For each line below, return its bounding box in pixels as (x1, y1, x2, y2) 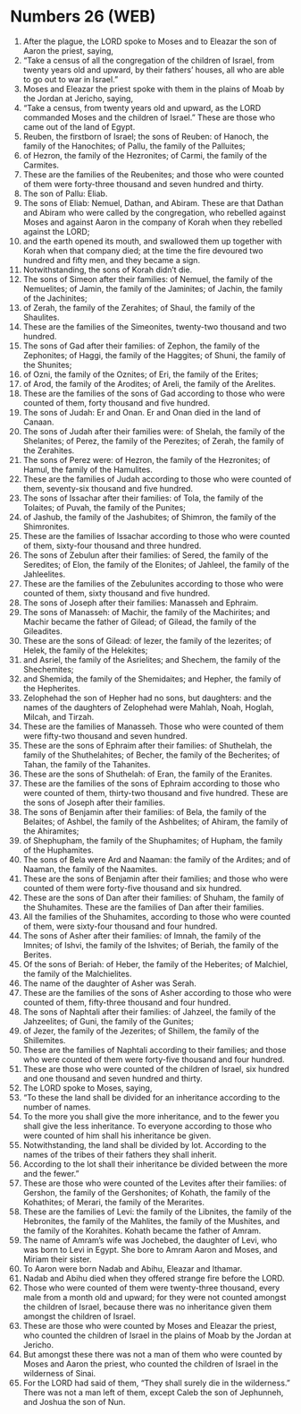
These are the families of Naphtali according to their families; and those (22, 1044, 287, 1055)
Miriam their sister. (22, 1254, 92, 1264)
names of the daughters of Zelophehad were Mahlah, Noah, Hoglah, (22, 701, 274, 713)
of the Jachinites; (22, 293, 88, 304)
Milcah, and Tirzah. (22, 711, 95, 722)
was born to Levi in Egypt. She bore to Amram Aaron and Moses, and (22, 1244, 278, 1255)
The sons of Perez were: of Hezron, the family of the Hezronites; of (22, 454, 271, 465)
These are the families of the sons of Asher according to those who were (22, 987, 292, 998)
